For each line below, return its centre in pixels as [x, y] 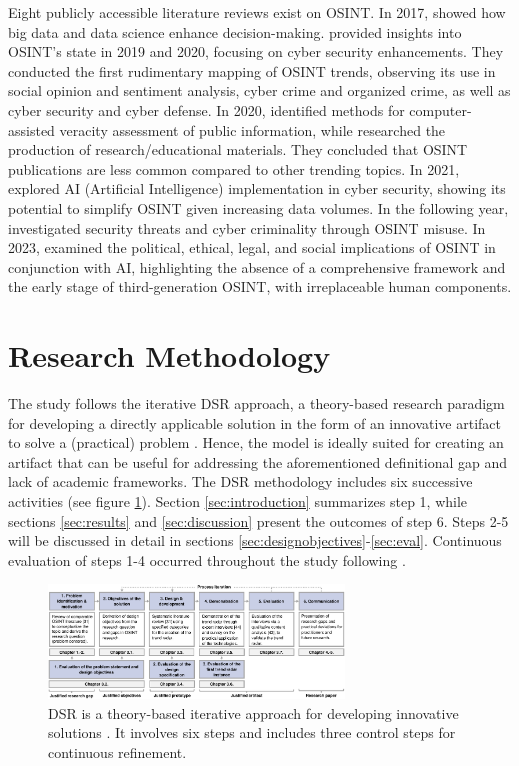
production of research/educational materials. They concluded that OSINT [238, 149]
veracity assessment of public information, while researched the [252, 129]
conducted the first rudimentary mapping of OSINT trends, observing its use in [252, 70]
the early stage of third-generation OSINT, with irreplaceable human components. [260, 286]
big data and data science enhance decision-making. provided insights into [235, 31]
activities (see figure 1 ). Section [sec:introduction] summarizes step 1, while [238, 501]
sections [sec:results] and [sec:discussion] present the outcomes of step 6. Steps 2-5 [258, 520]
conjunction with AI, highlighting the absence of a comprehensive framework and [257, 266]
